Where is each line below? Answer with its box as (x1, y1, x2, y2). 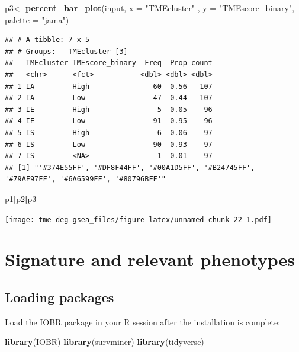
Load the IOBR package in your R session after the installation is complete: (5, 315, 281, 328)
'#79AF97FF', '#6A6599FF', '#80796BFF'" (5, 175, 166, 184)
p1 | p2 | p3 (5, 192, 37, 204)
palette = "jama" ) (5, 13, 69, 25)
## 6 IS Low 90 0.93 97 (5, 140, 213, 149)
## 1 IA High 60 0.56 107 (5, 82, 213, 91)
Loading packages (5, 287, 114, 306)
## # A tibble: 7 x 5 (5, 36, 90, 44)
